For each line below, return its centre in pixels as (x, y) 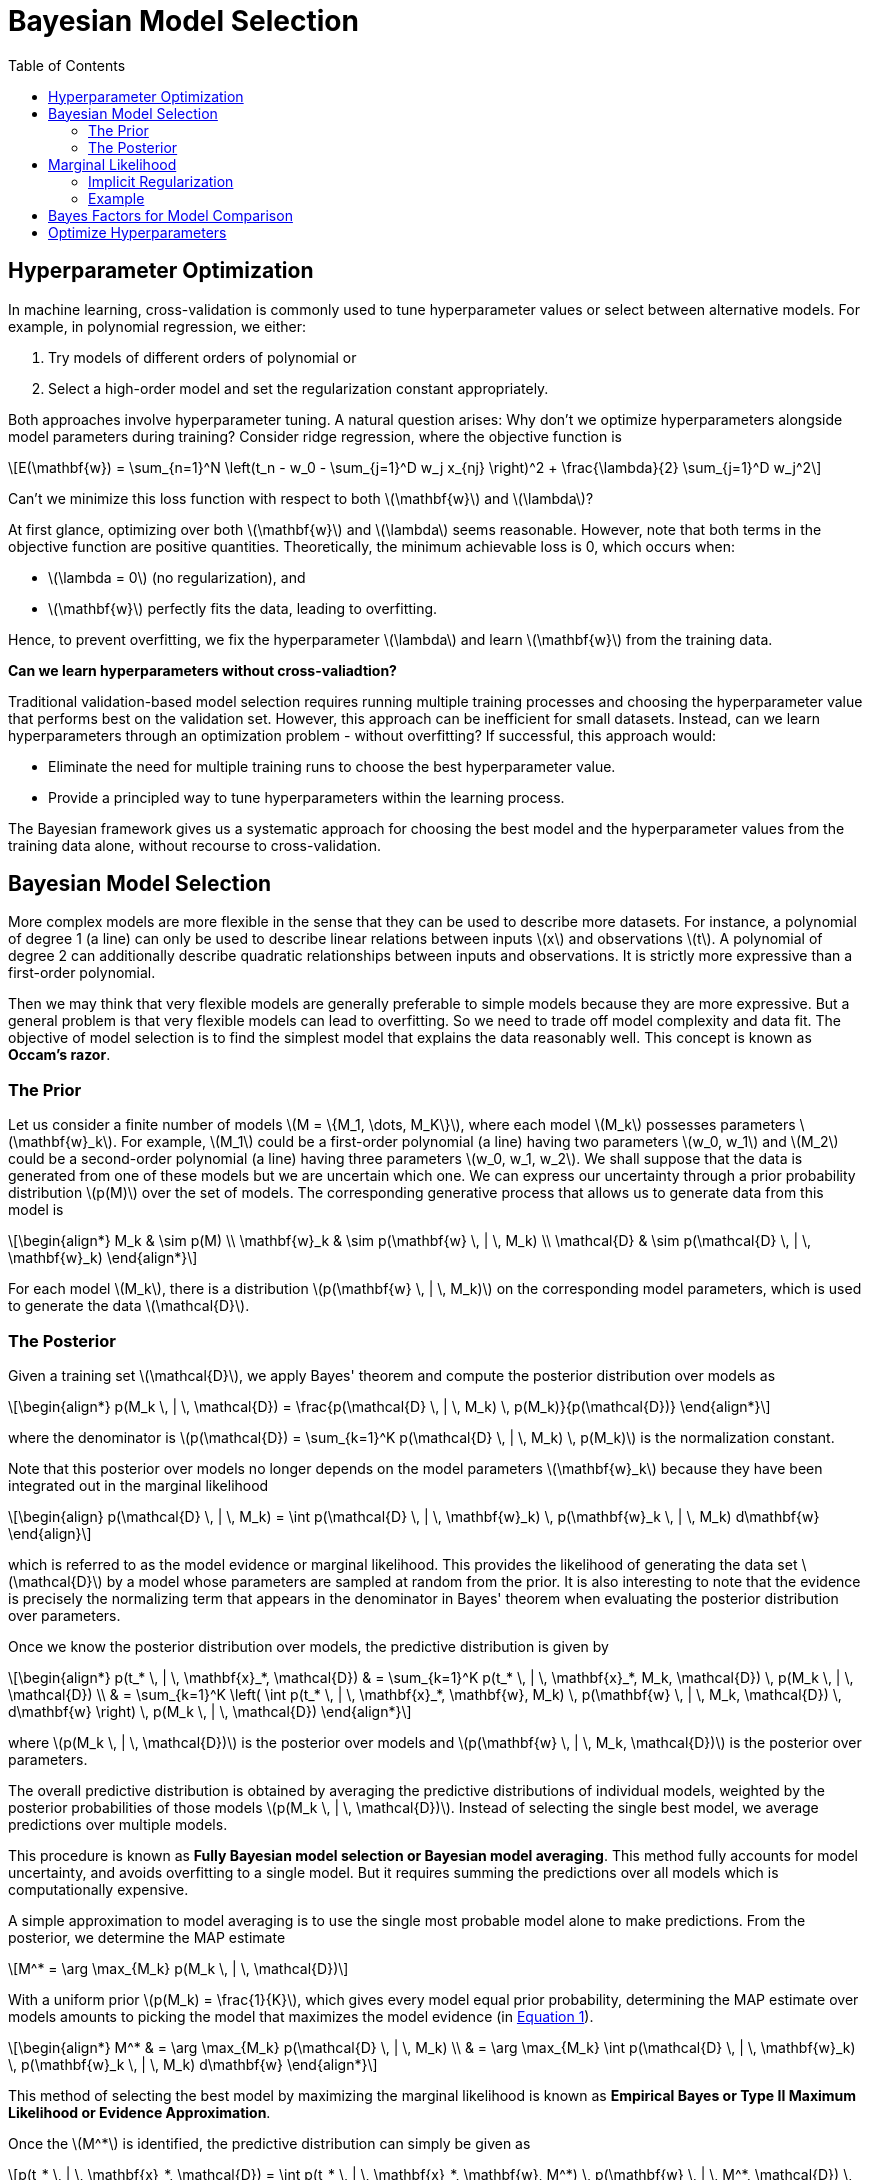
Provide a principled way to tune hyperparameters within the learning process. (306, 797)
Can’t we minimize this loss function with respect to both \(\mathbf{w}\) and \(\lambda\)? (301, 498)
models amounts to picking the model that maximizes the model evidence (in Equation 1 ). (301, 2016)
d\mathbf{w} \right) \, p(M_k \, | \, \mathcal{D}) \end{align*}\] (210, 1711)
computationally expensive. (98, 1889)
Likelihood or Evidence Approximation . (139, 2112)
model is (36, 1210)
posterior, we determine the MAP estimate (147, 1937)
